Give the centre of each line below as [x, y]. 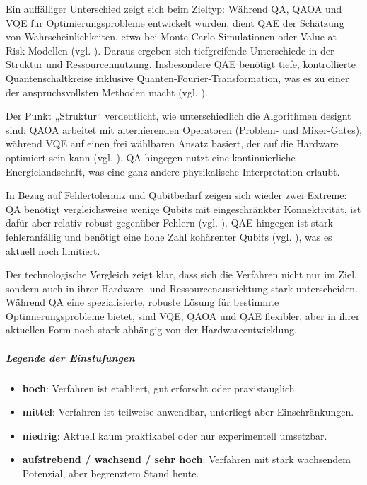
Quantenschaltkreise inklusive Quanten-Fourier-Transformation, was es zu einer [177, 78]
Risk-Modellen [37, 50]
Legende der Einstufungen [70, 357]
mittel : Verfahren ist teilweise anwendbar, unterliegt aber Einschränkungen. [188, 412]
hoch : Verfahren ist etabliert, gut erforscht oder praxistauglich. [160, 388]
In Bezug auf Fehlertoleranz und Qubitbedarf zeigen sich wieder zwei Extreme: [176, 195]
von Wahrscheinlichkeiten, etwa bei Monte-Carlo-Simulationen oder [152, 36]
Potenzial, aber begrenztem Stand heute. [111, 473]
